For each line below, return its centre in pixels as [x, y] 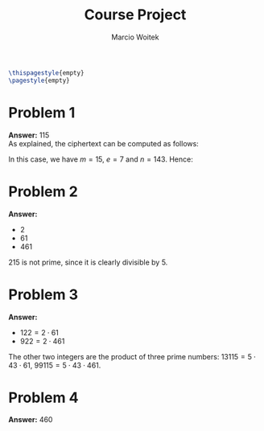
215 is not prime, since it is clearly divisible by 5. [88, 262]
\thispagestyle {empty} [46, 73]
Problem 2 [43, 191]
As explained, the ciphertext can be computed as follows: [103, 143]
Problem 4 [43, 398]
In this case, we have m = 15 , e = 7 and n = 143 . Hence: [101, 159]
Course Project [135, 15]
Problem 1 [42, 112]
